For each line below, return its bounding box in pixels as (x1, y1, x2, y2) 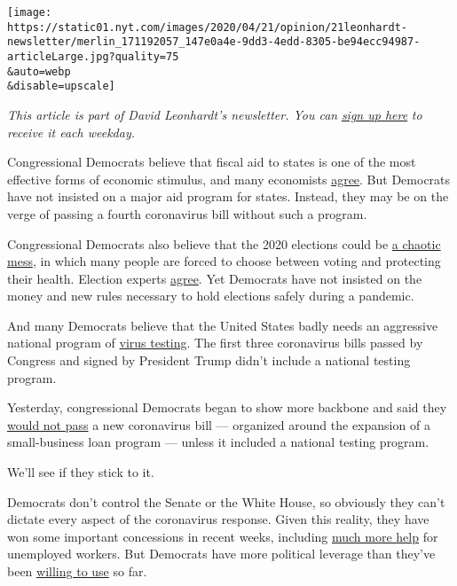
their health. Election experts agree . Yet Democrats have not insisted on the (7, 269, 422, 287)
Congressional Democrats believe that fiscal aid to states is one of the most (7, 152, 416, 171)
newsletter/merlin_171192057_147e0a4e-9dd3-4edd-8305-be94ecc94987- (7, 35, 421, 49)
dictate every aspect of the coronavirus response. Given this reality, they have (7, 510, 429, 528)
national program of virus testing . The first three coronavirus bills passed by (7, 333, 423, 352)
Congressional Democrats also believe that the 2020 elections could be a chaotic (7, 234, 441, 253)
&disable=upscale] (7, 80, 115, 93)
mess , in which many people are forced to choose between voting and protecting (7, 252, 441, 270)
